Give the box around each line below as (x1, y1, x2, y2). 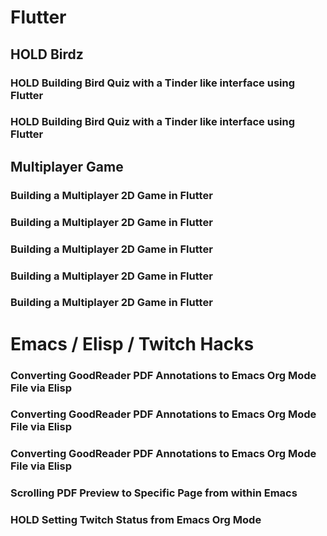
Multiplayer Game (10, 158, 124, 175)
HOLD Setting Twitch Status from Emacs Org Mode (10, 513, 262, 527)
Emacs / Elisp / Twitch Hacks (10, 332, 255, 355)
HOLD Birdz (10, 46, 84, 63)
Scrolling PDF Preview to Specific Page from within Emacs (10, 486, 298, 500)
